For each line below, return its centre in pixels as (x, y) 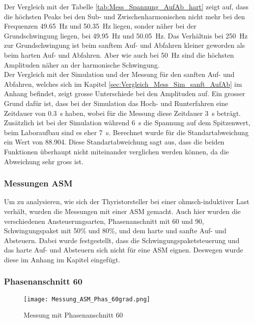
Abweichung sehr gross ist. (44, 161)
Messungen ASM (38, 183)
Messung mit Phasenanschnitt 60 (73, 315)
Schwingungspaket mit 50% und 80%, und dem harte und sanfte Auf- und (115, 231)
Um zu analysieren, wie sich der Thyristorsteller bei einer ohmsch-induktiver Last (127, 201)
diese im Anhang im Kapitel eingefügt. (62, 259)
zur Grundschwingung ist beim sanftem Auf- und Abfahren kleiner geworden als (125, 45)
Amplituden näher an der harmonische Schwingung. (82, 64)
